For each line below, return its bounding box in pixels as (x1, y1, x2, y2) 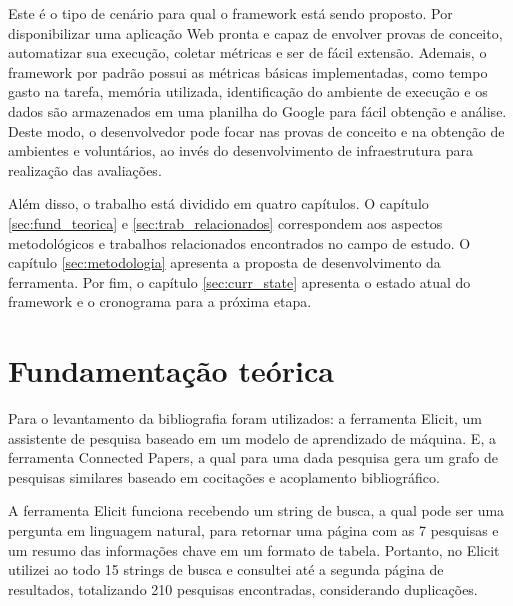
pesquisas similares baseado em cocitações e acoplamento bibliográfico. (8, 466, 440, 487)
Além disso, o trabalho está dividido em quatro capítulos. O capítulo (8, 193, 429, 214)
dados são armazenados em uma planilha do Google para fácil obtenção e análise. (8, 100, 507, 121)
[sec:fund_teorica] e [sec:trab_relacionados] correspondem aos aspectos (8, 212, 443, 233)
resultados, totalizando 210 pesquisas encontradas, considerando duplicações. (8, 578, 478, 599)
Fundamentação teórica (8, 350, 334, 391)
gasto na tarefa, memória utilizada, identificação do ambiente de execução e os (8, 81, 488, 102)
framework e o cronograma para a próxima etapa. (8, 291, 312, 312)
